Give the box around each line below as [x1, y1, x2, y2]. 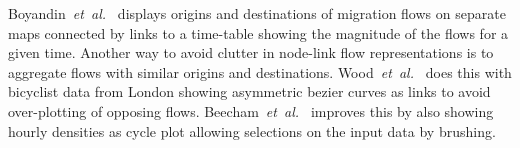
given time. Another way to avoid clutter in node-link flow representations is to [8, 42, 494, 63]
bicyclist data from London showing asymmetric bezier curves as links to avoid [8, 81, 491, 102]
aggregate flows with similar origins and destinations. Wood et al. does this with [8, 61, 512, 82]
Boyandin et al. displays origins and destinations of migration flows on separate [8, 3, 506, 23]
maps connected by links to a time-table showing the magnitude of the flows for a [8, 22, 509, 43]
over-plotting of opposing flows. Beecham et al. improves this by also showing [8, 100, 494, 121]
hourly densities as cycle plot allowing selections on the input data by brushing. [8, 120, 496, 141]
